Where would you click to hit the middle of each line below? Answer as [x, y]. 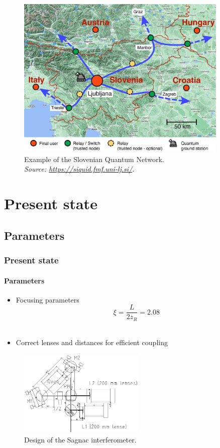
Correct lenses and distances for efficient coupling [92, 342]
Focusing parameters [47, 299]
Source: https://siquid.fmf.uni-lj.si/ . [79, 169]
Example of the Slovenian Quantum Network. [94, 159]
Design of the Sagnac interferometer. [80, 440]
